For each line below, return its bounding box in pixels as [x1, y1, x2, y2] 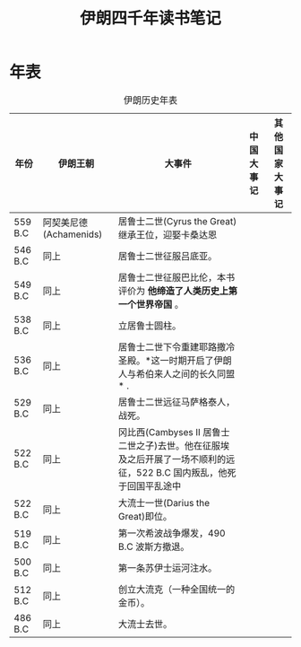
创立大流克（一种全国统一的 [117, 582, 236, 595]
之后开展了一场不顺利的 [126, 452, 227, 465]
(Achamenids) [42, 228, 103, 240]
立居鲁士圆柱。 [117, 319, 182, 332]
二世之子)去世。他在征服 [117, 439, 221, 451]
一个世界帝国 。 [117, 298, 184, 310]
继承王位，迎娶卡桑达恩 [117, 228, 218, 240]
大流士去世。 [117, 617, 173, 630]
